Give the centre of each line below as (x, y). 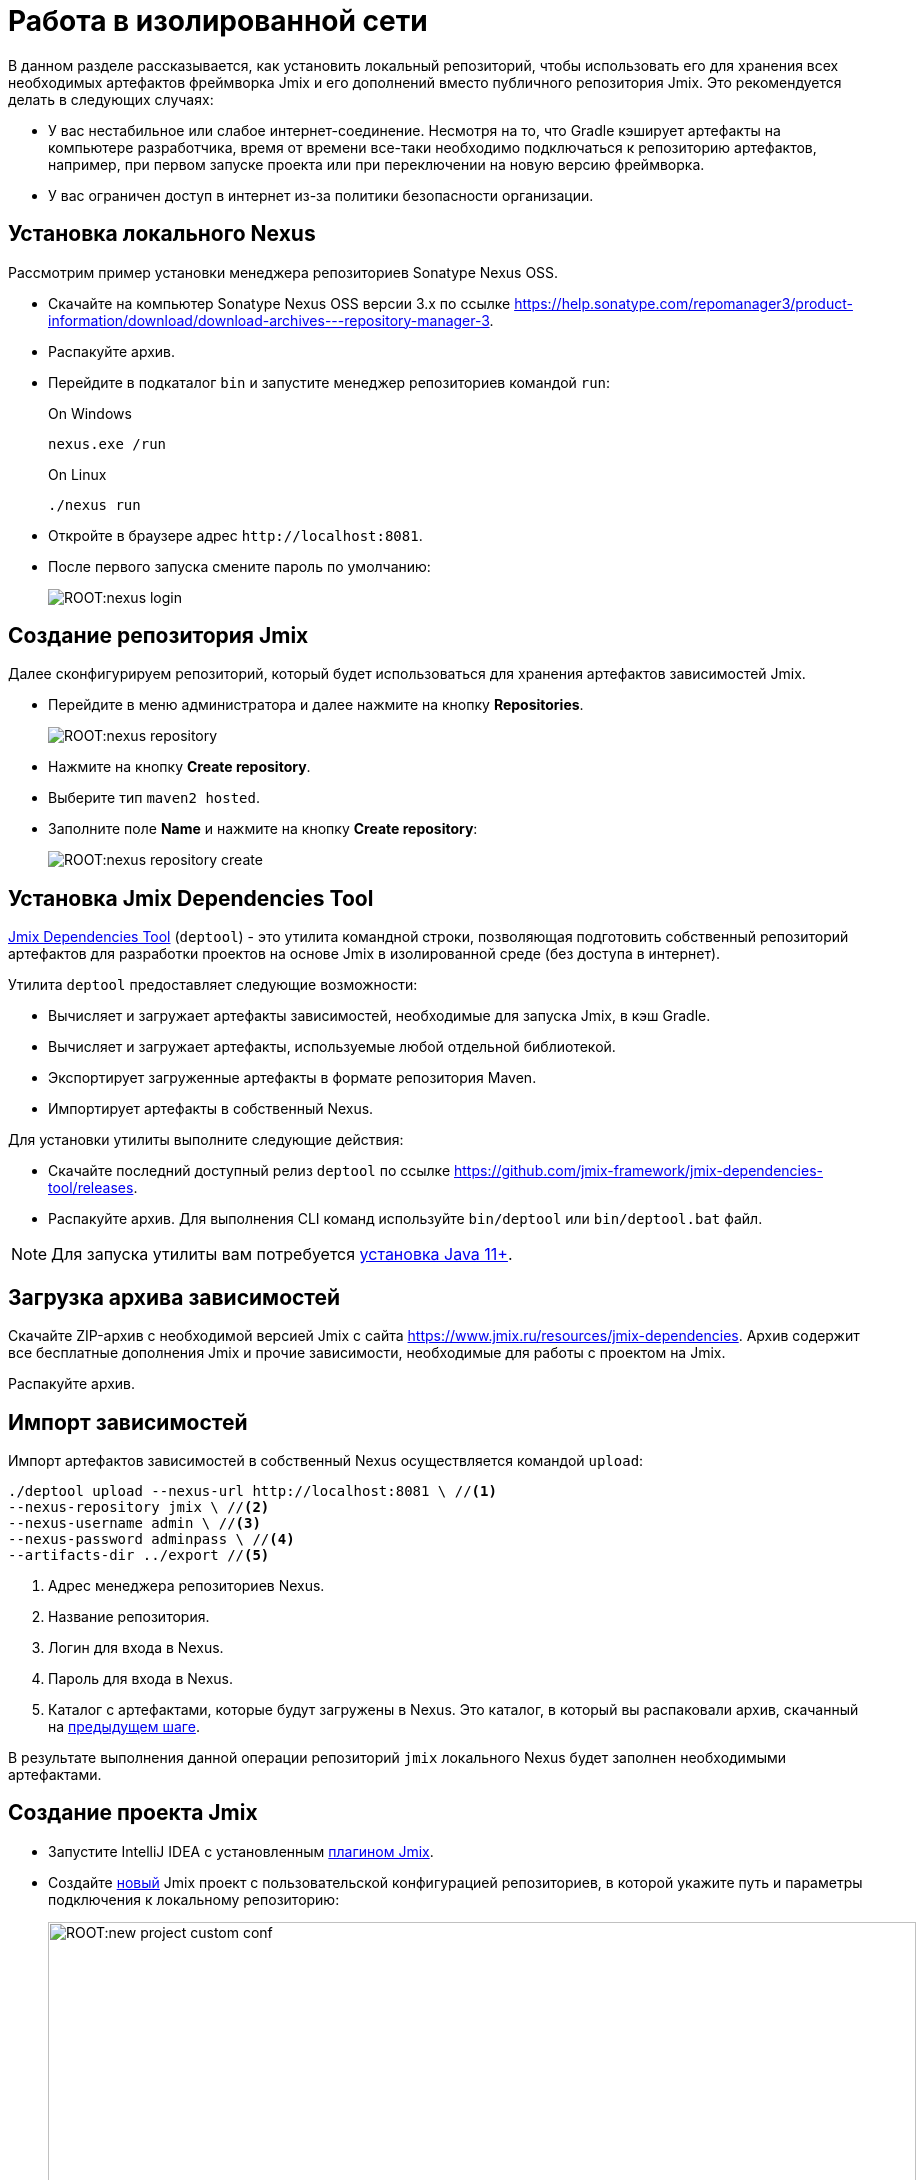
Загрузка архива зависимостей (174, 1297)
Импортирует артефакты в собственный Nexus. (211, 1109)
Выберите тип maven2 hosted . (154, 798)
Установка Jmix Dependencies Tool (191, 898)
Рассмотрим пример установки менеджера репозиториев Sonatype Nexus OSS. (283, 272)
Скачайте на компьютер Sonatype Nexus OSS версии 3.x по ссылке (279, 303)
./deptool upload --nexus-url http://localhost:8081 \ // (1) (252, 1490)
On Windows (90, 413)
